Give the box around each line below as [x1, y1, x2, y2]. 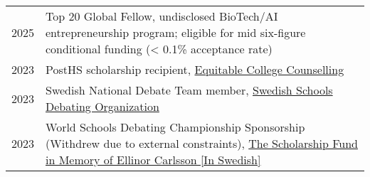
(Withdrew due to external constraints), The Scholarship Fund [46, 135, 358, 151]
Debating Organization [46, 98, 159, 114]
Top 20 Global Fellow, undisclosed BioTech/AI [46, 8, 278, 24]
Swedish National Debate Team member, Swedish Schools [46, 82, 333, 98]
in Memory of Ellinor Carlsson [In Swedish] [46, 151, 261, 168]
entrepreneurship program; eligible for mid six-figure [46, 24, 306, 41]
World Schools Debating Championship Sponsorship [46, 119, 305, 135]
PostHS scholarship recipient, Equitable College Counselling [46, 61, 344, 77]
